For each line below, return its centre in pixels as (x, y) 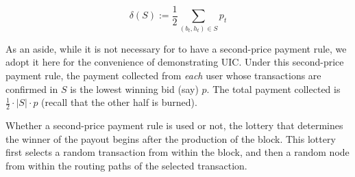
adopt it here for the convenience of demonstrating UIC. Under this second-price (175, 62)
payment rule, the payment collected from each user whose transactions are (163, 75)
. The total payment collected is (273, 88)
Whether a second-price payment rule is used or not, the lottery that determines (174, 125)
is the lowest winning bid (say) (134, 88)
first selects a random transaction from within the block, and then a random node (177, 152)
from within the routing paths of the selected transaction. (126, 165)
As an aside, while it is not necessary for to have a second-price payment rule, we (176, 48)
